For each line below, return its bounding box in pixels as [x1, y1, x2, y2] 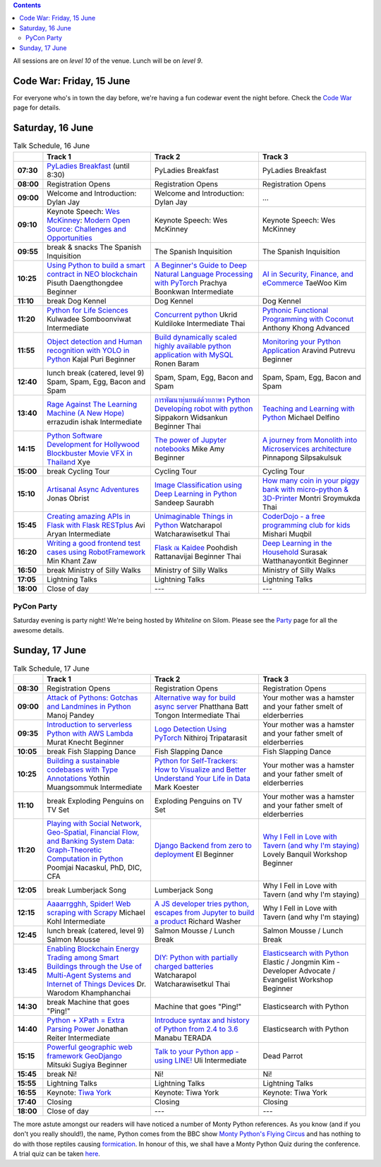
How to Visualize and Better [154, 765, 247, 774]
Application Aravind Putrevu [262, 345, 356, 355]
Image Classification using [154, 480, 243, 490]
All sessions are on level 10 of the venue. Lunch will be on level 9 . [13, 56, 203, 65]
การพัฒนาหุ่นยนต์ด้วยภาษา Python [154, 395, 250, 405]
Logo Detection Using [154, 724, 227, 734]
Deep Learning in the [262, 538, 332, 548]
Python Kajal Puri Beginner [47, 354, 135, 364]
